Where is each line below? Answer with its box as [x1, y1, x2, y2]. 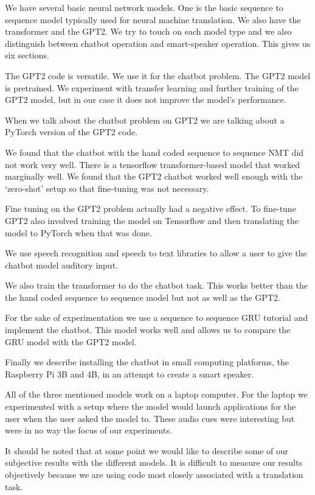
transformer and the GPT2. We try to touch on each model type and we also [5, 25, 292, 38]
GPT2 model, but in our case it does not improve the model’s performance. [5, 93, 286, 106]
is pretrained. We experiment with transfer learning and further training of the [5, 81, 299, 94]
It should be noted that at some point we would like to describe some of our [5, 444, 289, 457]
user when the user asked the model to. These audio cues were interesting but [5, 412, 295, 424]
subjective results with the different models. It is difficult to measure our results [5, 456, 303, 469]
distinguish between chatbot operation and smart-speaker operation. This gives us [5, 37, 311, 49]
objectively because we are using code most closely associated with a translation [5, 468, 303, 480]
